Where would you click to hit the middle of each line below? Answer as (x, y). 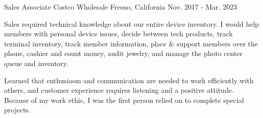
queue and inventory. (36, 63)
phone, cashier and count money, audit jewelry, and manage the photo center (123, 53)
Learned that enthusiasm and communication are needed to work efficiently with (129, 80)
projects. (17, 110)
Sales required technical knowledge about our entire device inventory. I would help (131, 23)
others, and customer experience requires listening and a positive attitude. (119, 90)
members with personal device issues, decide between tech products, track (119, 34)
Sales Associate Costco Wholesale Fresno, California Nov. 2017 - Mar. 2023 (121, 7)
